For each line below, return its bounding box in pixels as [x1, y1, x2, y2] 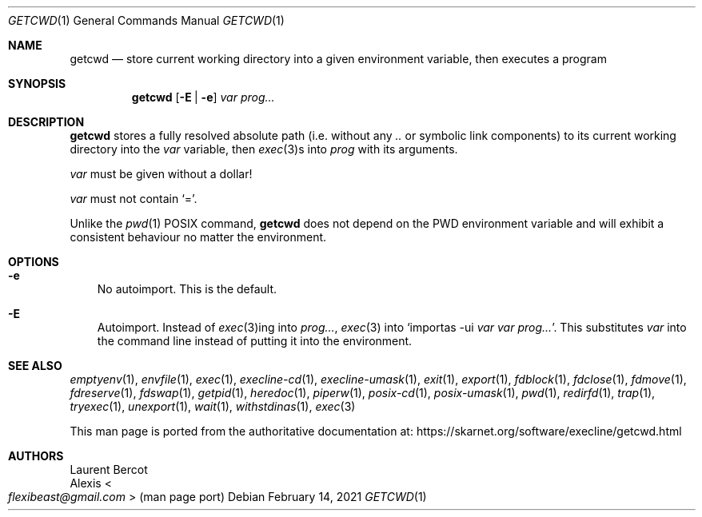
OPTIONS [8, 255, 59, 268]
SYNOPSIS [8, 77, 66, 90]
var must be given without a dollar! [70, 167, 253, 181]
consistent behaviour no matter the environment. [70, 230, 327, 244]
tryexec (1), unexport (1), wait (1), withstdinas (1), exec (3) [70, 400, 356, 413]
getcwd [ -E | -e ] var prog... [131, 90, 275, 104]
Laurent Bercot [70, 463, 148, 476]
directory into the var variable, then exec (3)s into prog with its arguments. [70, 142, 458, 156]
